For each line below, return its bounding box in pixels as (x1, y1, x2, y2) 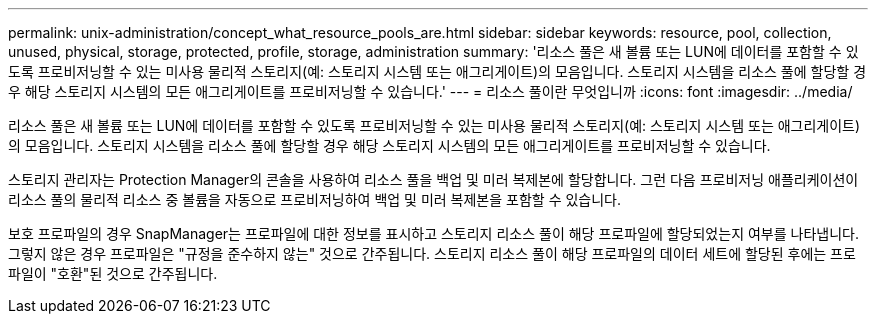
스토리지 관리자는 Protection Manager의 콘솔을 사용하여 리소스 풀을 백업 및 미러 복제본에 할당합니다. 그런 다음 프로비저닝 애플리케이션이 (8, 171, 859, 188)
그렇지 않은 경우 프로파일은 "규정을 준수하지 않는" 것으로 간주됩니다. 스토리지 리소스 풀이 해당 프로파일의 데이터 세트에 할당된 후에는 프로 (8, 245, 856, 262)
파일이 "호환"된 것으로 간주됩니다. (8, 265, 218, 282)
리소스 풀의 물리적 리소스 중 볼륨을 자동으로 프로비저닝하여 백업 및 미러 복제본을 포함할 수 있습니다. (8, 191, 621, 208)
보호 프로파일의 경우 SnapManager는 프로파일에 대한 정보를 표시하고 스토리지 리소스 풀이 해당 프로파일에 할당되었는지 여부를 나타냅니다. (8, 225, 859, 242)
